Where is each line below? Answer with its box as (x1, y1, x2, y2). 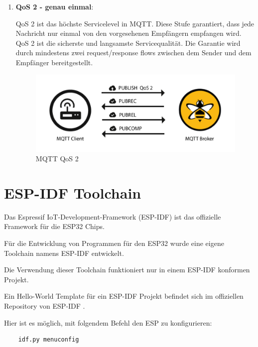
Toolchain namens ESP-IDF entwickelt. (4, 247, 124, 258)
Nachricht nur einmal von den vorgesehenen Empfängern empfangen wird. (15, 28, 242, 38)
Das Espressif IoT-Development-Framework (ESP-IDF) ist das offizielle (4, 211, 221, 222)
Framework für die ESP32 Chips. (4, 221, 105, 231)
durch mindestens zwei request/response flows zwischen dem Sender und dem (15, 47, 252, 58)
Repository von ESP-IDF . (4, 301, 85, 311)
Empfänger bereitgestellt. (15, 57, 93, 67)
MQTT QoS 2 (35, 153, 79, 164)
